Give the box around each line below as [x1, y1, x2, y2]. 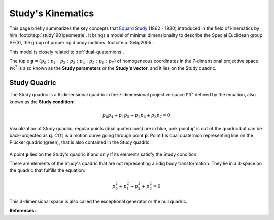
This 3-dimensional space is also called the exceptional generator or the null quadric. [9, 198, 188, 205]
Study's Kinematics [9, 8, 94, 19]
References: [9, 208, 36, 214]
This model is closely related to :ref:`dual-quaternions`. [9, 49, 124, 55]
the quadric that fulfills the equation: [9, 167, 86, 173]
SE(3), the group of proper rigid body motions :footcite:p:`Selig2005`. [9, 40, 154, 46]
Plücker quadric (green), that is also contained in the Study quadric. [9, 139, 151, 145]
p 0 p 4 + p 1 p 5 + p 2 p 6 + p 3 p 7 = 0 [102, 112, 170, 119]
